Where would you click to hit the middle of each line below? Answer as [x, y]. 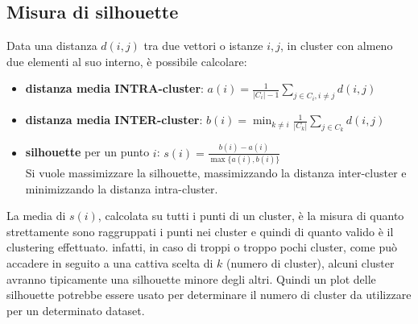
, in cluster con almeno [337, 46]
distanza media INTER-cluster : [114, 120]
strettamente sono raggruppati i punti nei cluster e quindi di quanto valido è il [200, 231]
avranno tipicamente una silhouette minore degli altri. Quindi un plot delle [191, 278]
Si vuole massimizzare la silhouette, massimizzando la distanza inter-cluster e [216, 173]
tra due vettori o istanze [203, 46]
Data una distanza [52, 46]
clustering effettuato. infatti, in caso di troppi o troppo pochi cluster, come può [202, 247]
